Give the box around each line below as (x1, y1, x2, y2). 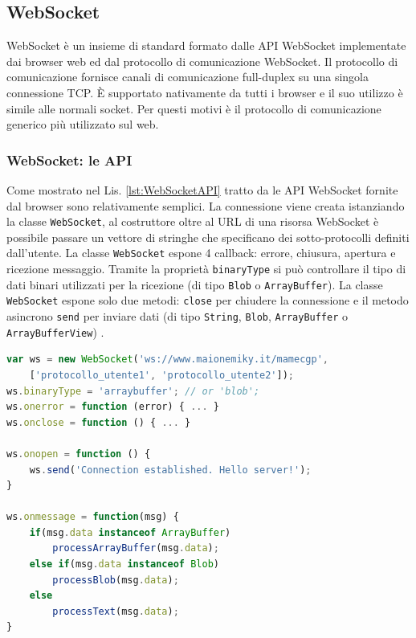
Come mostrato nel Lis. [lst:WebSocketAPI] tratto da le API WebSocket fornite (6, 181, 398, 198)
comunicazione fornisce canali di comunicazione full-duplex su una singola (6, 68, 369, 85)
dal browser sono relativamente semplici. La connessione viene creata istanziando (6, 197, 405, 214)
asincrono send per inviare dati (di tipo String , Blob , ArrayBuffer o (6, 308, 349, 325)
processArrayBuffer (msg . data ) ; (52, 542, 219, 554)
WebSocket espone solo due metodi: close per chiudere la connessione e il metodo (6, 292, 409, 309)
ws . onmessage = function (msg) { (6, 511, 179, 523)
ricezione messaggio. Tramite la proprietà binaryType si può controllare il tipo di (6, 260, 406, 277)
